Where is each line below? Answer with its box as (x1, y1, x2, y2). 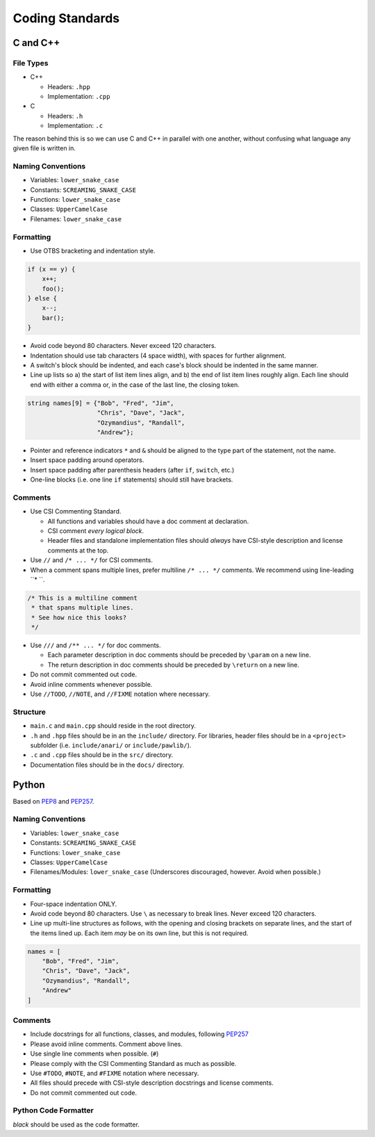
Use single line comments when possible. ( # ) (30, 1049, 159, 1058)
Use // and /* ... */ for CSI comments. (30, 556, 153, 564)
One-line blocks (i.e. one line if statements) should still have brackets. (30, 475, 233, 484)
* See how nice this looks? (31, 613, 127, 621)
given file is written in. (12, 144, 76, 152)
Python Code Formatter (12, 1106, 94, 1115)
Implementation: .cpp (47, 93, 110, 101)
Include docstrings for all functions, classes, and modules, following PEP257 (30, 1030, 249, 1038)
